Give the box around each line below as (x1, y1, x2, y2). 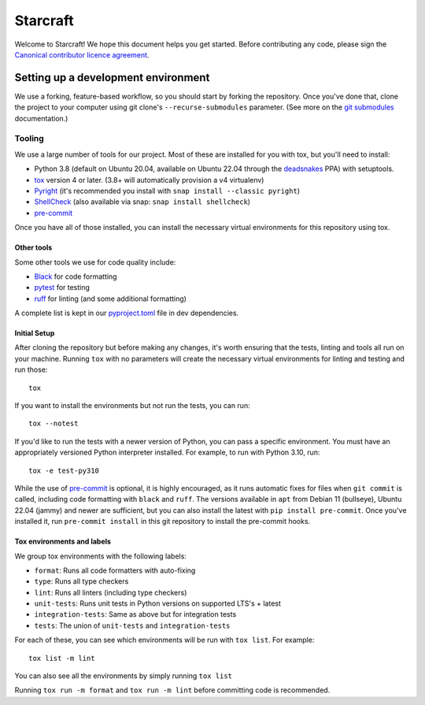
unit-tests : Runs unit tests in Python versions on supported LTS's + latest (34, 599, 281, 608)
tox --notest (28, 419, 79, 429)
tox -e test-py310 (28, 466, 100, 475)
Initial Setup (14, 328, 55, 338)
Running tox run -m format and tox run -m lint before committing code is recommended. (14, 685, 331, 695)
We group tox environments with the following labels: (14, 551, 187, 561)
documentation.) (14, 113, 68, 123)
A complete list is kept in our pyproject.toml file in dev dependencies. (14, 308, 239, 318)
